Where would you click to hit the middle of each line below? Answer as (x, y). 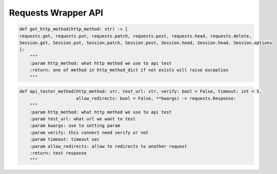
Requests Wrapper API (56, 13)
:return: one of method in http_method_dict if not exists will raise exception (129, 70)
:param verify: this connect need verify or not (89, 132)
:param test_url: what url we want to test (82, 119)
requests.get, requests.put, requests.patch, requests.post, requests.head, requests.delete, (136, 36)
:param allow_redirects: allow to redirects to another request (108, 146)
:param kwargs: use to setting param (75, 126)
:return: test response (58, 153)
